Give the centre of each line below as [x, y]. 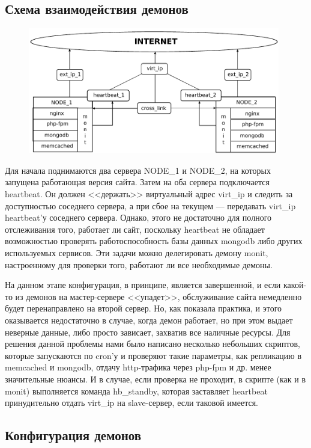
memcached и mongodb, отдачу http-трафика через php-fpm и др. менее [138, 367]
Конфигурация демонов [73, 435]
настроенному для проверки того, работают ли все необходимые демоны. [139, 264]
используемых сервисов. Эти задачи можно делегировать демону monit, [137, 253]
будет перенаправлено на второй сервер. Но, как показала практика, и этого [143, 308]
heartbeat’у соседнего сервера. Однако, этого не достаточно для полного [138, 217]
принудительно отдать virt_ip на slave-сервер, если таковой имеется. [131, 403]
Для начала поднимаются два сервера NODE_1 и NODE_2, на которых [138, 170]
